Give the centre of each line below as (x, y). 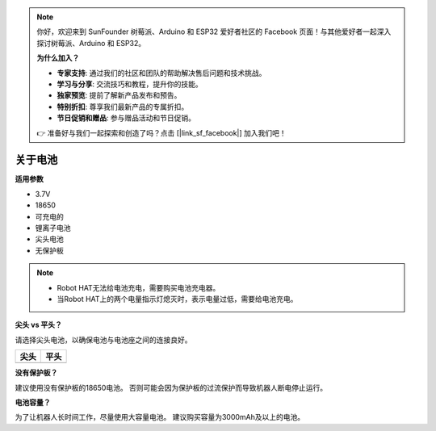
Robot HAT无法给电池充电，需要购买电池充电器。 (138, 287)
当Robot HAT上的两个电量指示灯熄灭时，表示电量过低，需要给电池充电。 (177, 299)
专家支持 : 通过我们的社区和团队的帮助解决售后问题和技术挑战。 (161, 73)
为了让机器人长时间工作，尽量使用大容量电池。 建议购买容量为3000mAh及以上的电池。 (160, 417)
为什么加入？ (58, 58)
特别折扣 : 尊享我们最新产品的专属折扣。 (123, 107)
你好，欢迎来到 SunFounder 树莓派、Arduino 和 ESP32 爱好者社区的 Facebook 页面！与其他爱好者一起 (207, 31)
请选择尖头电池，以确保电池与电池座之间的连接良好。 (103, 340)
